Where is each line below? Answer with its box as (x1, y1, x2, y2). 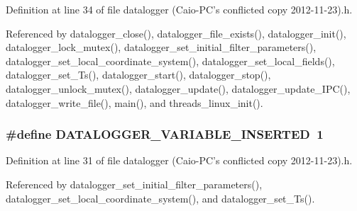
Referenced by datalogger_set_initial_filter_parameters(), (6, 176, 263, 191)
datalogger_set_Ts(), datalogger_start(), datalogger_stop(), (6, 67, 271, 82)
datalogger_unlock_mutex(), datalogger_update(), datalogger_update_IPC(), (6, 81, 351, 96)
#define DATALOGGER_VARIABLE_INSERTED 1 (6, 125, 324, 143)
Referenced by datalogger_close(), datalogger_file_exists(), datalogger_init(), (6, 25, 346, 40)
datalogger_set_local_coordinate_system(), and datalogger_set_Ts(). (6, 190, 315, 205)
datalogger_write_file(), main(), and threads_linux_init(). (6, 95, 263, 110)
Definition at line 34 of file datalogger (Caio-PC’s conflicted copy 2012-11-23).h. (6, 2, 353, 16)
